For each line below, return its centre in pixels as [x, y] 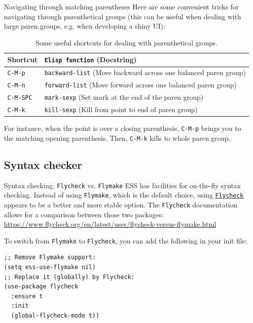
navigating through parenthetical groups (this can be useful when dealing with [123, 16]
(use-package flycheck [41, 287]
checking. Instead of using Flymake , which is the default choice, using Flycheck [124, 195]
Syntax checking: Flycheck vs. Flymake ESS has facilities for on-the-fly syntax [123, 185]
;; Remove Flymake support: [50, 258]
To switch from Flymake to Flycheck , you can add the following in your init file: [126, 240]
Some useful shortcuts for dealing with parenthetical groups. [126, 42]
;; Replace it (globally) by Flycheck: [69, 277]
